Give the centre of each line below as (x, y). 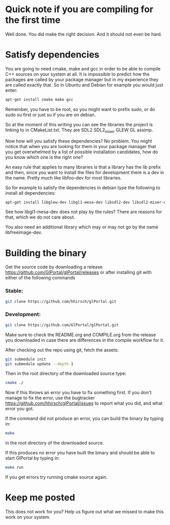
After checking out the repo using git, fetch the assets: (62, 350)
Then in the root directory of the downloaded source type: (66, 373)
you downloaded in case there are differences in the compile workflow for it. (85, 340)
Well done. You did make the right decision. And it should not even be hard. (84, 34)
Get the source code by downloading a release (54, 267)
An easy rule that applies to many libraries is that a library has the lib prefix (83, 167)
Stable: (14, 291)
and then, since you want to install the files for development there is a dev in (85, 172)
